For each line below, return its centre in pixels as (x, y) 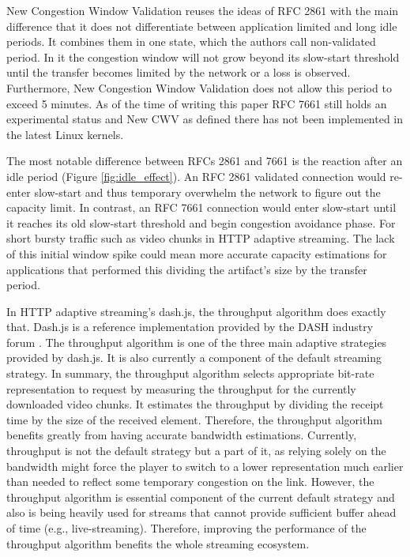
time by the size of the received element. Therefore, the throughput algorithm (194, 419)
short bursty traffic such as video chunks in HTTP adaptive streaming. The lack (201, 238)
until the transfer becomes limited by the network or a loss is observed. (179, 72)
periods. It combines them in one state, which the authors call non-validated (191, 41)
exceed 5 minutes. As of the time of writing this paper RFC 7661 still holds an (197, 103)
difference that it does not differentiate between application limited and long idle (202, 26)
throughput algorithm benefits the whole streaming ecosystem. (158, 543)
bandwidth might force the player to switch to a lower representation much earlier (205, 466)
